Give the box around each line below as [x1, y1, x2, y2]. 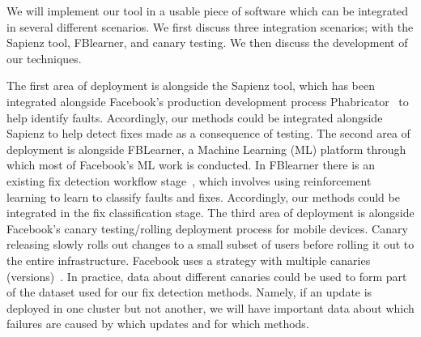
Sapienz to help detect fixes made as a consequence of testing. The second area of [6, 125, 410, 142]
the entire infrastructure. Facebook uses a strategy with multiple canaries [6, 251, 371, 268]
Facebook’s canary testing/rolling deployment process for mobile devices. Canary [6, 220, 408, 237]
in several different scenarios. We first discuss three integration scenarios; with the [6, 18, 414, 35]
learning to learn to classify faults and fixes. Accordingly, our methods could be [6, 188, 400, 205]
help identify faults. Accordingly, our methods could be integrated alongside [6, 109, 383, 126]
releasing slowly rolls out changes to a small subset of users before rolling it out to [6, 236, 415, 253]
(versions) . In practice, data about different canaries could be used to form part [6, 267, 407, 284]
